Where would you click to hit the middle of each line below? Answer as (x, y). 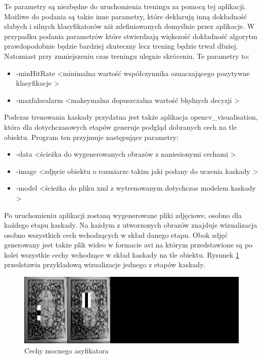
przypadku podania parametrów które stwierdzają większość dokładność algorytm (131, 36)
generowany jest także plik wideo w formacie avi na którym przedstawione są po (128, 245)
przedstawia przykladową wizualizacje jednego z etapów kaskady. (105, 264)
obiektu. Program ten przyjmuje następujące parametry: (91, 137)
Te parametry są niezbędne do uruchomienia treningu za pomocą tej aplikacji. (125, 6)
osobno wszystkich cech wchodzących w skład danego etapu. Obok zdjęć (116, 235)
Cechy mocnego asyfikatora (67, 350)
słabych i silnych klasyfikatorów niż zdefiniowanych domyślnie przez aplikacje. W (129, 26)
